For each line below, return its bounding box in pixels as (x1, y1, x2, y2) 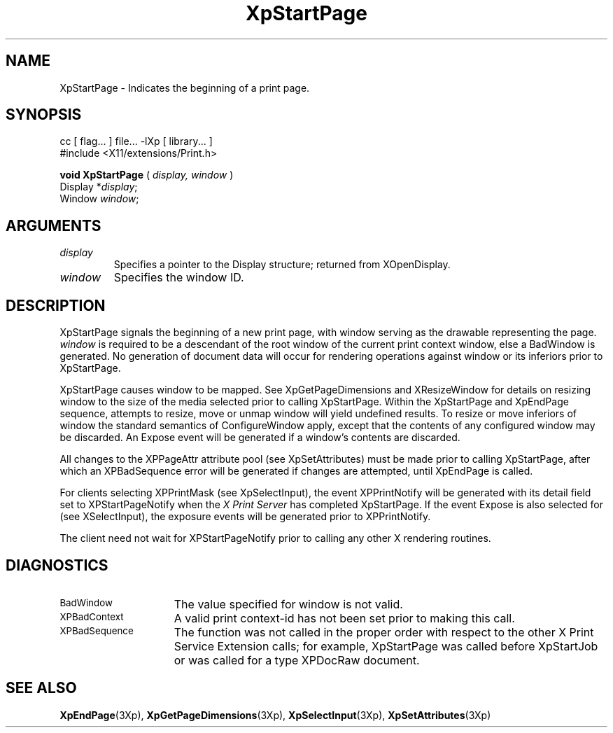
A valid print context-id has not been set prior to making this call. (174, 610, 515, 625)
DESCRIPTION (6, 296, 106, 314)
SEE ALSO (6, 679, 77, 697)
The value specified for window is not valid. (174, 596, 403, 611)
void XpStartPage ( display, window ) (59, 169, 234, 181)
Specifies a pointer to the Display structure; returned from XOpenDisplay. (113, 258, 451, 271)
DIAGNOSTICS (6, 556, 108, 574)
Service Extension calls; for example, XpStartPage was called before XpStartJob (174, 638, 598, 653)
